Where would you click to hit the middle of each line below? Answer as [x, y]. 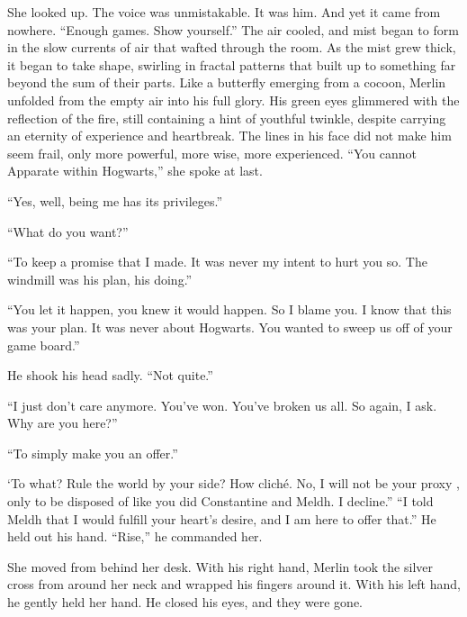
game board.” [44, 345]
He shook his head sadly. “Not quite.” [110, 375]
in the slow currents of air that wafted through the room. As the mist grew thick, [232, 47]
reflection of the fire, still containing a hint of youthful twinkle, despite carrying [227, 118]
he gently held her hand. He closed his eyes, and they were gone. [185, 602]
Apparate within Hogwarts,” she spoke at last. [135, 171]
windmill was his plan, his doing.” [100, 279]
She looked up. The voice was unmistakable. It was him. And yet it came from [224, 12]
